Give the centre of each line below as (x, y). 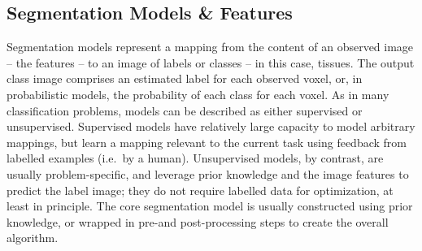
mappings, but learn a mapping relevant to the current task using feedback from (207, 142)
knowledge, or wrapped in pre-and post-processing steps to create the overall (198, 221)
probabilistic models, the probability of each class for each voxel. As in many (198, 94)
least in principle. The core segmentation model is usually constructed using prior (210, 206)
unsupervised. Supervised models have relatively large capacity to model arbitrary (211, 126)
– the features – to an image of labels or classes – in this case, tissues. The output (211, 62)
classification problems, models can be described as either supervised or (185, 110)
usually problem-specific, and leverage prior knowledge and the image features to (208, 173)
